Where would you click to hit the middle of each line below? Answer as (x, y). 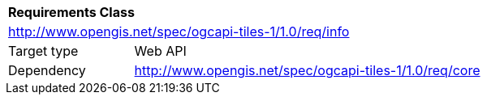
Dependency (47, 70)
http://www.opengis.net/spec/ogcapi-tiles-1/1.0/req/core (307, 70)
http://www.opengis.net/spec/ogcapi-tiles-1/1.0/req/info (179, 32)
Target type (43, 51)
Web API (160, 51)
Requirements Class (71, 12)
